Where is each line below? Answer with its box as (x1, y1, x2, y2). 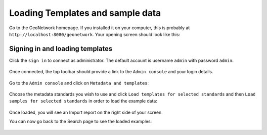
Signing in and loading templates (9, 45, 113, 53)
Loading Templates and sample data (9, 7, 161, 18)
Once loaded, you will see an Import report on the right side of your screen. (9, 109, 163, 115)
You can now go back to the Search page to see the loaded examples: (9, 119, 152, 125)
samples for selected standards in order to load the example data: (9, 98, 158, 104)
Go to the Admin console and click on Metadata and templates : (9, 80, 149, 86)
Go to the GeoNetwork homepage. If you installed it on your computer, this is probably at (9, 25, 190, 31)
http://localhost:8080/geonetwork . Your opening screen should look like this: (9, 31, 180, 37)
